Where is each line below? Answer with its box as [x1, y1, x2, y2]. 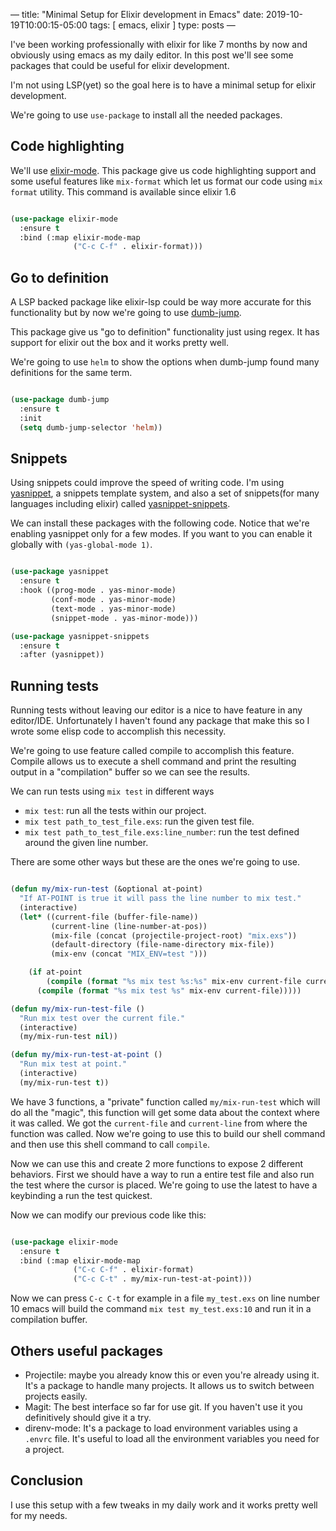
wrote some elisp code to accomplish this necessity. [10, 725, 227, 738]
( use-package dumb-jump [10, 395, 110, 405]
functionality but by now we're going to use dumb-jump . [10, 307, 242, 319]
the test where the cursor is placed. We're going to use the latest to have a [10, 1179, 318, 1191]
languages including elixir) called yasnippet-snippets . [10, 498, 231, 510]
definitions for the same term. [10, 367, 133, 379]
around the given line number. [24, 837, 149, 849]
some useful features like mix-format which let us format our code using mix [10, 175, 323, 187]
